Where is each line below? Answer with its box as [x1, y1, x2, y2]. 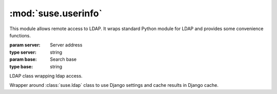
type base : [9, 63, 33, 69]
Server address [50, 42, 83, 48]
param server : [9, 42, 41, 48]
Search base [50, 56, 77, 62]
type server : [9, 49, 37, 55]
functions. [9, 32, 31, 38]
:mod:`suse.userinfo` [9, 8, 103, 19]
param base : [9, 56, 37, 62]
